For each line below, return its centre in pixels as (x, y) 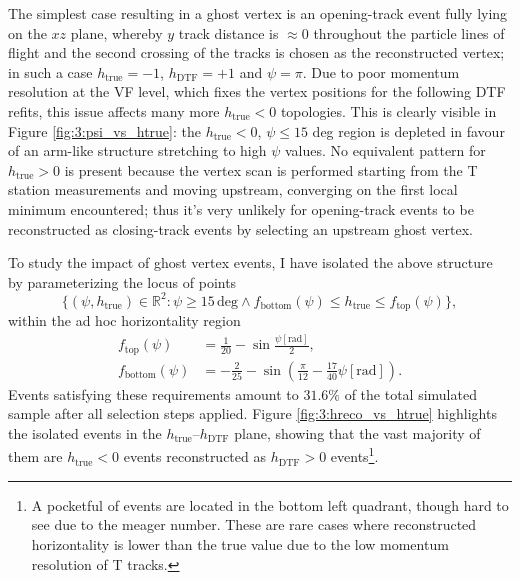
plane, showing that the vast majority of (357, 432)
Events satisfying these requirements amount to (153, 393)
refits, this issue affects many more (114, 110)
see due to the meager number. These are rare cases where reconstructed (254, 524)
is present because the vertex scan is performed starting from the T (271, 169)
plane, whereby (116, 32)
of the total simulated (410, 393)
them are (35, 456)
